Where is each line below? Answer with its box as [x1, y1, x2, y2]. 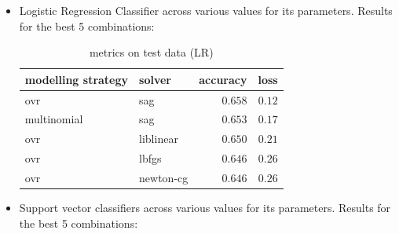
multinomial [24, 111, 83, 127]
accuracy [199, 71, 247, 87]
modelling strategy [24, 71, 129, 87]
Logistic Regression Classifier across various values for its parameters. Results [19, 2, 393, 18]
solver [139, 71, 171, 87]
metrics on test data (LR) [89, 44, 214, 60]
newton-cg [139, 170, 189, 185]
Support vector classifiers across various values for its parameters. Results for [19, 199, 391, 216]
